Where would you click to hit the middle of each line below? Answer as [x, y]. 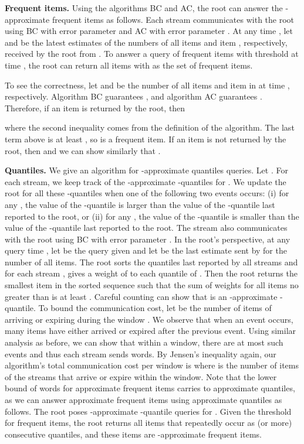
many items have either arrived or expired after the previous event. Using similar [151, 331]
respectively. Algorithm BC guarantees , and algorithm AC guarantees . [134, 96]
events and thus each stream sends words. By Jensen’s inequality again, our [141, 354]
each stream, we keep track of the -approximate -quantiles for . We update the [146, 181]
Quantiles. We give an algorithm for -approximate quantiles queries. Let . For [146, 170]
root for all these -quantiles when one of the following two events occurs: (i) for [147, 193]
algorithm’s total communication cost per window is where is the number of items [152, 365]
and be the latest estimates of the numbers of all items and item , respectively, [146, 42]
